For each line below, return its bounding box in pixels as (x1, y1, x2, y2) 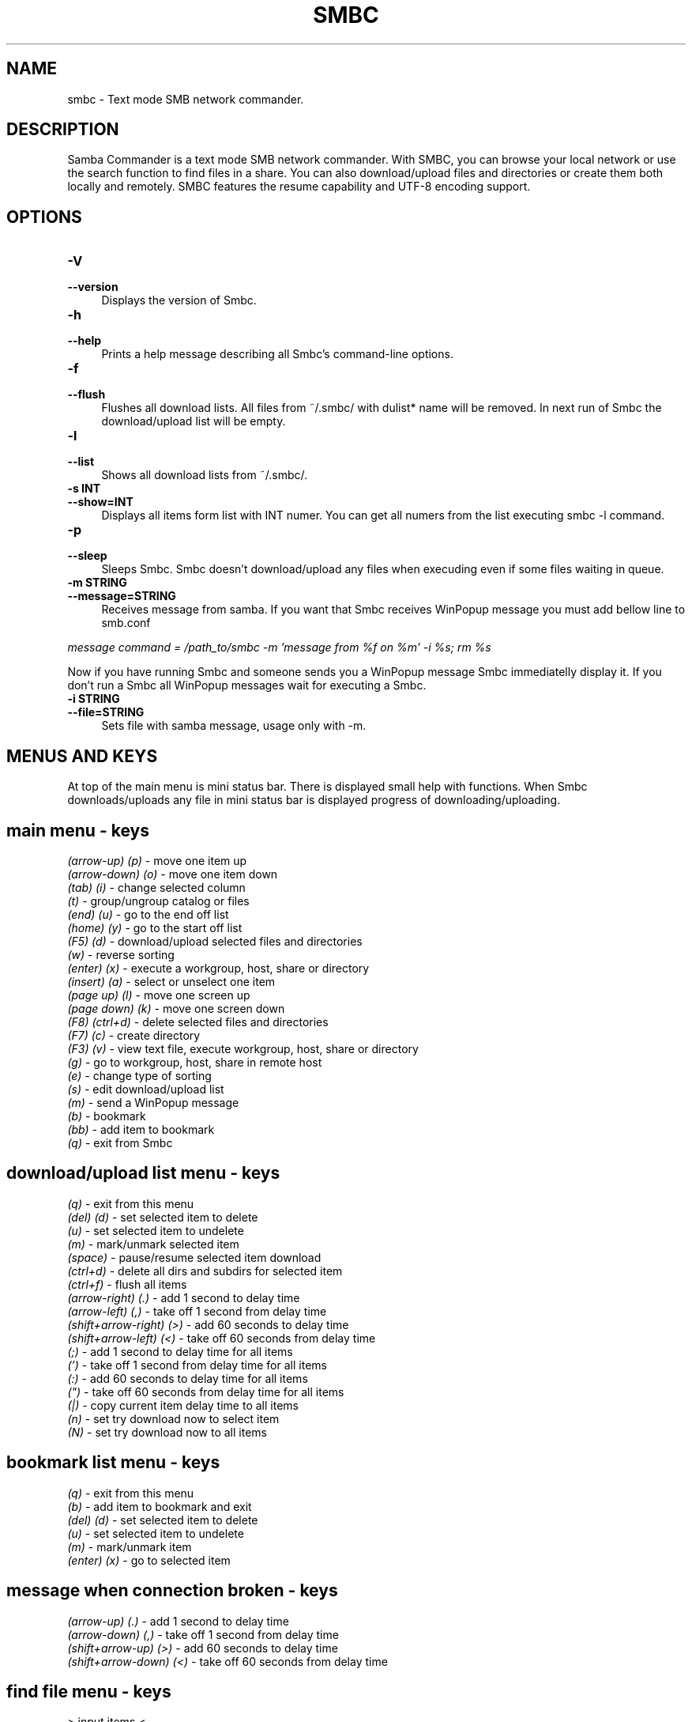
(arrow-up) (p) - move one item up (67, 853, 247, 867)
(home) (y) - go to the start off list (67, 920, 243, 935)
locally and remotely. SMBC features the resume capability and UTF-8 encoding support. (67, 179, 531, 194)
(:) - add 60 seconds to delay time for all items (67, 1371, 308, 1385)
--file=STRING (67, 705, 145, 719)
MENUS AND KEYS (6, 746, 158, 766)
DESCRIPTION (6, 119, 119, 140)
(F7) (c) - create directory (67, 1028, 201, 1042)
